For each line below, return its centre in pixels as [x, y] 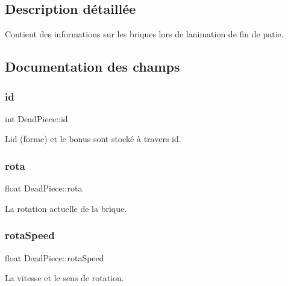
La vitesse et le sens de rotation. [64, 278]
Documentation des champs [92, 67]
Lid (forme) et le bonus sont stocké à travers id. [93, 139]
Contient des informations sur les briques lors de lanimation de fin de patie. [144, 34]
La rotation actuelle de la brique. [66, 208]
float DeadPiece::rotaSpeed [55, 257]
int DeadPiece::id [36, 118]
